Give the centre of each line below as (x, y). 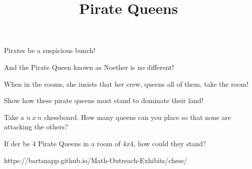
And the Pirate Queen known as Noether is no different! (89, 67)
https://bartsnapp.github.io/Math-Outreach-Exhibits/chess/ (96, 160)
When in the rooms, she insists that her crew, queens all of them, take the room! (126, 84)
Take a (14, 117)
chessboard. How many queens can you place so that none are (138, 117)
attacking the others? (36, 127)
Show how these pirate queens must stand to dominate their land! (104, 100)
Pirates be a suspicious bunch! (50, 50)
